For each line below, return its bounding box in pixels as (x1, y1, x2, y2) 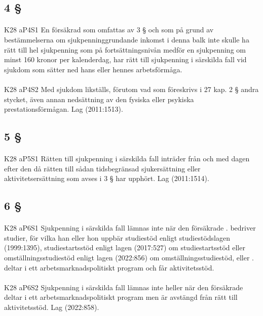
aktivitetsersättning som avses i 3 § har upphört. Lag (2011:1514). (4, 173, 209, 184)
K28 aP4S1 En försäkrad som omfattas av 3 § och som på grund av (4, 24, 214, 35)
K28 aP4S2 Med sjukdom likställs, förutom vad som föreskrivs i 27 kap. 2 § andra (4, 83, 259, 94)
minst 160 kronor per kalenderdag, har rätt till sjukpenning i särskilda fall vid (4, 54, 247, 65)
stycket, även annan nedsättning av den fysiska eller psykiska (4, 94, 194, 104)
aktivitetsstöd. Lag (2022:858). (4, 302, 99, 312)
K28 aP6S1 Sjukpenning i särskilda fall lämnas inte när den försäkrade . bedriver (4, 222, 256, 233)
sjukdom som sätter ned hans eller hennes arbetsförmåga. (4, 64, 182, 74)
